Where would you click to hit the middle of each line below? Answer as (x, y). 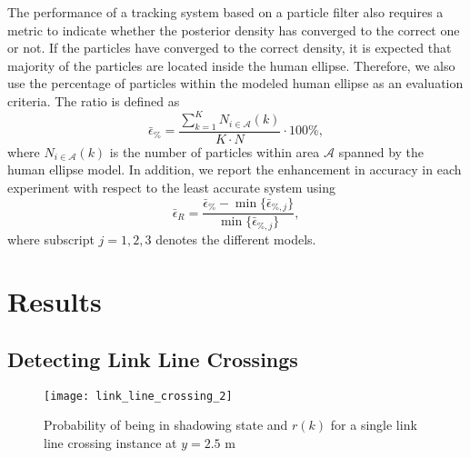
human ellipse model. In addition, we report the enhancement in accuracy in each (235, 169)
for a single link (374, 425)
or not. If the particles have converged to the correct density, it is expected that (230, 48)
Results (55, 301)
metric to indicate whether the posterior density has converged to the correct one (234, 30)
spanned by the (381, 151)
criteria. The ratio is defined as (94, 100)
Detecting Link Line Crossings (153, 358)
